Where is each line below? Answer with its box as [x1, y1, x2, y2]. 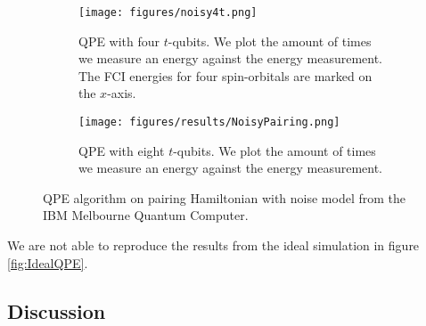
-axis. [107, 84, 136, 102]
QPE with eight [78, 141, 165, 159]
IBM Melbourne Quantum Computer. [43, 206, 249, 224]
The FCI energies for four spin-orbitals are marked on [78, 66, 373, 85]
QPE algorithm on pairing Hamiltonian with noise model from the [43, 188, 406, 207]
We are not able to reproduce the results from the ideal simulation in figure [7, 236, 420, 255]
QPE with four [78, 31, 160, 50]
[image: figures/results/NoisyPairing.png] [78, 116, 340, 129]
